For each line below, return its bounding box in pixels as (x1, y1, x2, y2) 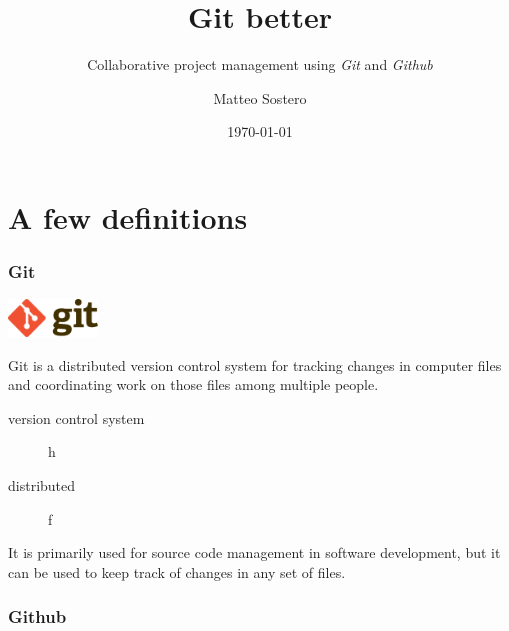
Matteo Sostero (213, 87, 307, 108)
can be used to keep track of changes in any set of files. (8, 561, 346, 582)
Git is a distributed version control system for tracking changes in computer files (8, 354, 502, 375)
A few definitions (8, 196, 248, 237)
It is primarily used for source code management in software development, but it (8, 542, 501, 563)
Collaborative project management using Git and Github (87, 54, 433, 75)
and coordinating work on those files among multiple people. (8, 374, 379, 395)
